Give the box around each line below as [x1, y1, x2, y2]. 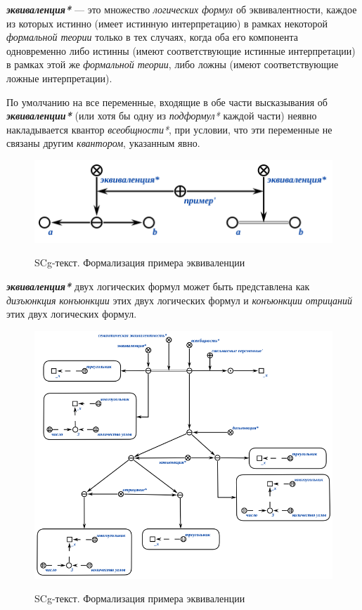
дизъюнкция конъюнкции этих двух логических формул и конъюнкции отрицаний [6, 292, 353, 307]
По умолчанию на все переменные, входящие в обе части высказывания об [6, 94, 328, 109]
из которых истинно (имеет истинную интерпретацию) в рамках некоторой [6, 15, 328, 30]
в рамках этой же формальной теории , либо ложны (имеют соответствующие [6, 57, 339, 72]
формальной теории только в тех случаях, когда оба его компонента [6, 30, 298, 44]
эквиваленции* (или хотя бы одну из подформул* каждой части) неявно [6, 108, 317, 123]
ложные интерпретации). [6, 70, 112, 85]
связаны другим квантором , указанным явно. [6, 136, 200, 150]
